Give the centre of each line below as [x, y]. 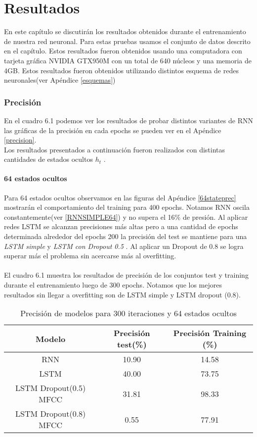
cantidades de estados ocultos [48, 159]
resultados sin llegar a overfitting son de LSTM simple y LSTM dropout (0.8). [122, 294]
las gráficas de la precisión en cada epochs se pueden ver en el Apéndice [113, 130]
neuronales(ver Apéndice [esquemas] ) [60, 80]
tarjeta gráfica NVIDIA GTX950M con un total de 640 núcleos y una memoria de [128, 60]
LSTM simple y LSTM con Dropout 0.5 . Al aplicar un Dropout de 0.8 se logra [124, 246]
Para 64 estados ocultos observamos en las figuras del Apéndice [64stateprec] [120, 197]
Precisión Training [210, 333]
